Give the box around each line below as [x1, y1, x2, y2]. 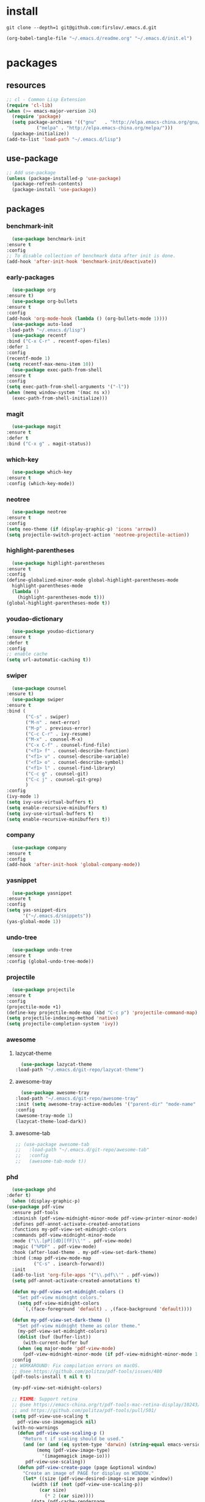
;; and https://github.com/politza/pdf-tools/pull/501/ [12, 1407, 157, 1413]
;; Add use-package [6, 170, 56, 176]
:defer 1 [6, 344, 29, 350]
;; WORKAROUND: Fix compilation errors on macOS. [12, 1362, 140, 1368]
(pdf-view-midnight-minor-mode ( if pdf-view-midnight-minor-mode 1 [22, 1351, 198, 1357]
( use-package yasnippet [12, 890, 72, 896]
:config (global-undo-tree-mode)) [6, 958, 95, 964]
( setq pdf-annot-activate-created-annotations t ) [12, 1278, 140, 1284]
